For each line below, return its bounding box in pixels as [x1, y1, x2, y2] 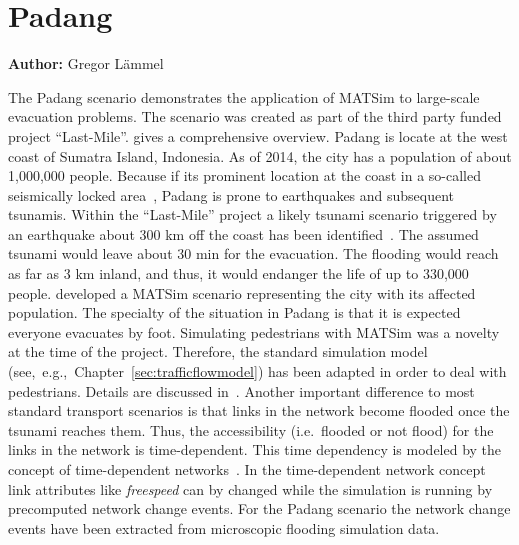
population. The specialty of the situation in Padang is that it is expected [8, 302, 461, 323]
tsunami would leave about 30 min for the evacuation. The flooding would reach [8, 243, 499, 264]
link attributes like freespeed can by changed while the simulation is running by [8, 478, 493, 499]
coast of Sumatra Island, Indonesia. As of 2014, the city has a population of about [8, 145, 512, 166]
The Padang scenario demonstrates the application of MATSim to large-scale [8, 86, 480, 107]
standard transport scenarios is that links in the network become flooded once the [8, 400, 510, 421]
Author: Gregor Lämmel [8, 53, 164, 74]
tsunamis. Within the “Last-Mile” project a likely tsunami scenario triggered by [8, 204, 497, 225]
